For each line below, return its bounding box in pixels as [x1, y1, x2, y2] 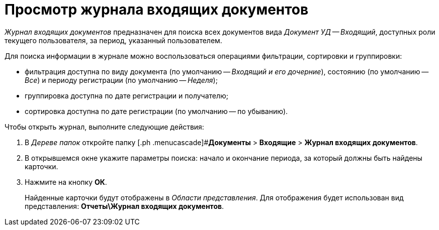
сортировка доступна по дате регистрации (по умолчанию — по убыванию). [25, 106, 288, 116]
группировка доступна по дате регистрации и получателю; [25, 91, 229, 100]
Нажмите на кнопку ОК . [25, 177, 107, 186]
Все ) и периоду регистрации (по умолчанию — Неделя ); [25, 75, 218, 84]
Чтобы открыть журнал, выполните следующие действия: [5, 122, 204, 131]
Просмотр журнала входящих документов [5, 1, 309, 18]
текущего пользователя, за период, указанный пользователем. [5, 36, 222, 45]
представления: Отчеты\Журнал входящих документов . [25, 201, 224, 210]
